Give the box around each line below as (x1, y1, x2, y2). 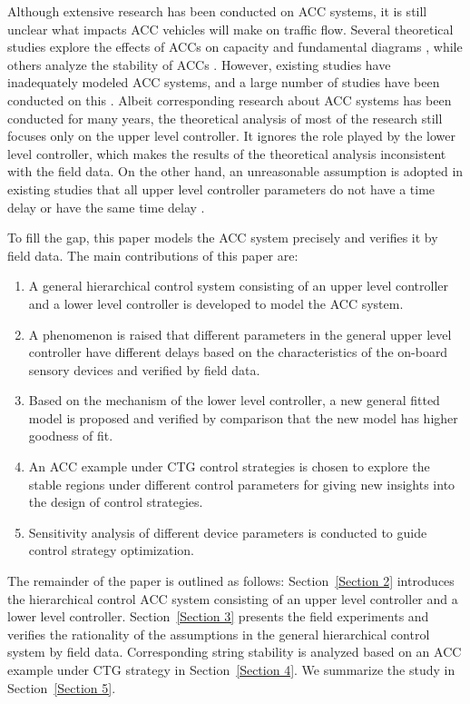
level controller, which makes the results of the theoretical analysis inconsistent (7, 144, 446, 163)
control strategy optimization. (28, 540, 194, 560)
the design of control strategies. (28, 492, 203, 511)
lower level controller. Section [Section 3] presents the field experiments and (7, 607, 429, 626)
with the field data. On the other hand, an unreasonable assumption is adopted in (7, 162, 464, 181)
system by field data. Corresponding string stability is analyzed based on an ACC (7, 642, 462, 661)
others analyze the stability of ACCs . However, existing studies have (7, 55, 391, 74)
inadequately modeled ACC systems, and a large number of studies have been (7, 73, 440, 92)
